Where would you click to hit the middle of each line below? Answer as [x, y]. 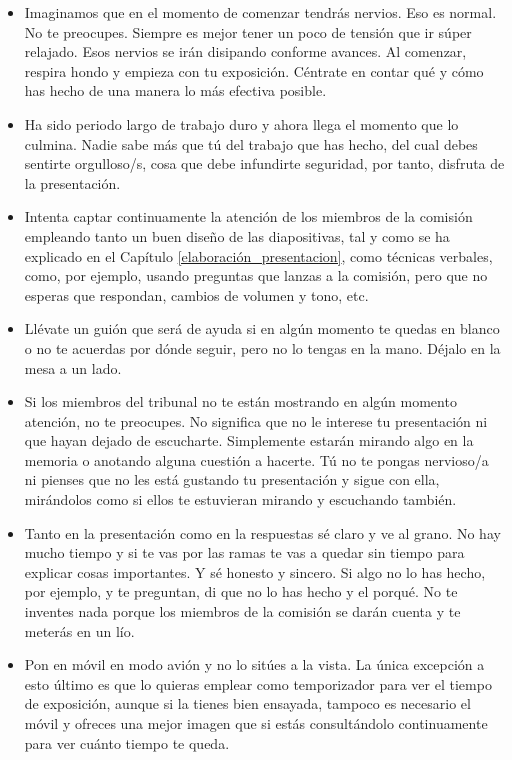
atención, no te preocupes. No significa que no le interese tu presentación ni [256, 420]
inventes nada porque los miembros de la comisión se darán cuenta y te [242, 611]
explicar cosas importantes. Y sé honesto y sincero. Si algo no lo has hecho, [255, 571]
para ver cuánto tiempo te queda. [127, 742]
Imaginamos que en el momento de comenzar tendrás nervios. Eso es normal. [260, 12]
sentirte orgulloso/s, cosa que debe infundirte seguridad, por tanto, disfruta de [264, 163]
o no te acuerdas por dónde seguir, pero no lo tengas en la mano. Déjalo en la [262, 347]
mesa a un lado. [73, 367]
